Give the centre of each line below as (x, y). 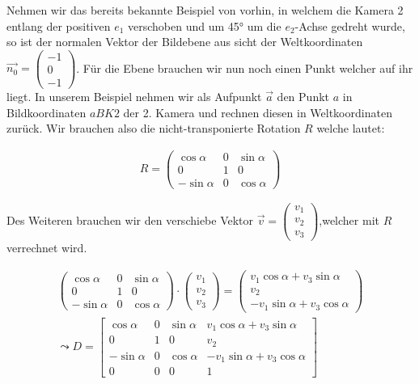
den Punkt (303, 96)
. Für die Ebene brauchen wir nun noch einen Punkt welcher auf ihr (245, 68)
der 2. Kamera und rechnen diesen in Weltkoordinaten (258, 112)
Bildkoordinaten (47, 112)
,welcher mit (349, 219)
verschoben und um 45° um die (205, 25)
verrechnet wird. (47, 248)
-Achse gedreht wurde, (350, 25)
